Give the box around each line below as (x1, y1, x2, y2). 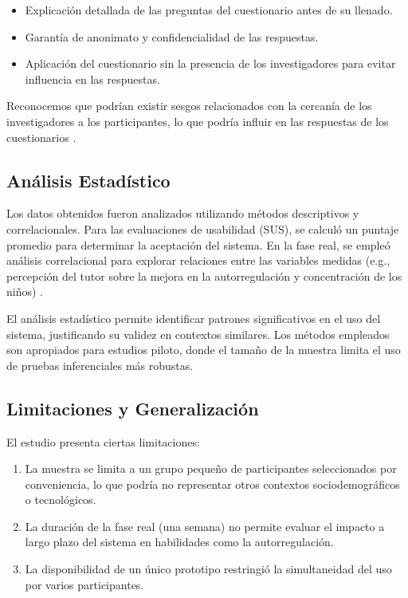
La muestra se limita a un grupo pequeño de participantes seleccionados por (25, 460, 397, 477)
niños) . (6, 283, 43, 300)
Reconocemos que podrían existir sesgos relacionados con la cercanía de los (6, 97, 372, 114)
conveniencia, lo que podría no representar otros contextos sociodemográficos (25, 475, 400, 492)
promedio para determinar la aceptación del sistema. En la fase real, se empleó (6, 236, 390, 253)
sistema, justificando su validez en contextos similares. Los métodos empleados (6, 325, 390, 342)
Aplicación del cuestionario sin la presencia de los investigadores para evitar (25, 55, 396, 72)
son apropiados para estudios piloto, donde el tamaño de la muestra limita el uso (6, 341, 401, 358)
